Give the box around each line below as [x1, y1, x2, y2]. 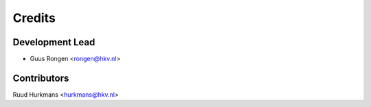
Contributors [12, 72, 69, 84]
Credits [12, 10, 56, 25]
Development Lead [12, 36, 95, 48]
